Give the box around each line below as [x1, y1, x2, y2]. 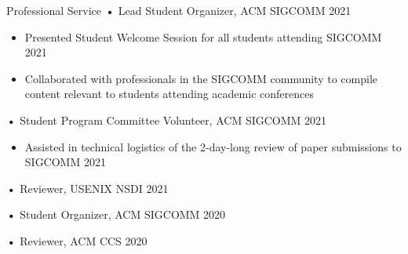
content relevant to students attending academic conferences [24, 85, 314, 102]
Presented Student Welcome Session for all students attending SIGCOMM [24, 28, 382, 45]
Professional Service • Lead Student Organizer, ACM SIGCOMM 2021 [6, 2, 352, 18]
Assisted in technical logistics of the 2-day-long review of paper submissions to [24, 138, 402, 154]
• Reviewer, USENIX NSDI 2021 [6, 180, 169, 196]
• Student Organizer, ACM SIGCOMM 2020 [6, 206, 226, 223]
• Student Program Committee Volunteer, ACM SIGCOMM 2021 [6, 111, 327, 128]
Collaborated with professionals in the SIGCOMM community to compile [24, 70, 377, 86]
